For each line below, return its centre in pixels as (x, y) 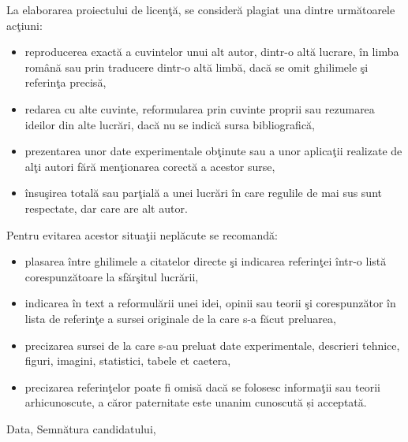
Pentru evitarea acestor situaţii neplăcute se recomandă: (142, 234)
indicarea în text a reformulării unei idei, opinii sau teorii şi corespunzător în (210, 303)
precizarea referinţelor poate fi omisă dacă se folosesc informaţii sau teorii (202, 386)
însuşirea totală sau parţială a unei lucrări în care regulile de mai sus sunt (203, 193)
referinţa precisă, (66, 82)
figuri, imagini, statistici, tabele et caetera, (128, 360)
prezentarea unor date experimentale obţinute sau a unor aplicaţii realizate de (213, 151)
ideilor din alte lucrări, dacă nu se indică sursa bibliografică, (170, 124)
